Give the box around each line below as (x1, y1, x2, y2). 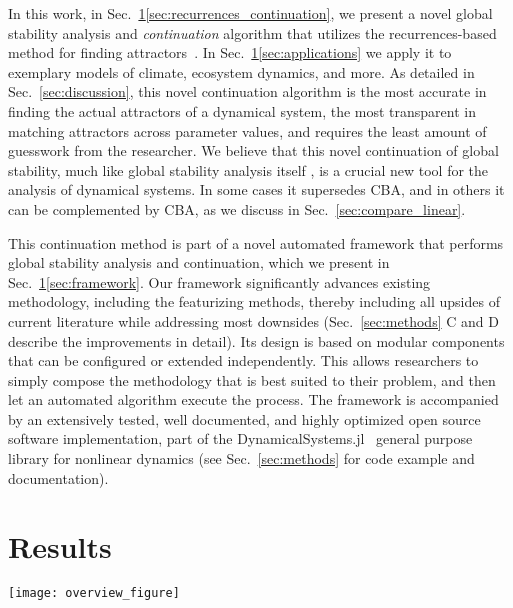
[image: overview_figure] (8, 586, 180, 601)
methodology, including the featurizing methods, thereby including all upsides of (8, 291, 500, 312)
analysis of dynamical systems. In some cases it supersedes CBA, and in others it (8, 179, 505, 200)
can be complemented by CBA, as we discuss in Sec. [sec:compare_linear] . (8, 198, 466, 219)
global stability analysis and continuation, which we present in (8, 252, 390, 273)
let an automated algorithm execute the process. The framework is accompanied (8, 389, 499, 410)
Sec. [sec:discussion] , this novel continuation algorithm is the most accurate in (8, 81, 487, 102)
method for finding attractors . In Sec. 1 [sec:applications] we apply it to (8, 42, 452, 63)
